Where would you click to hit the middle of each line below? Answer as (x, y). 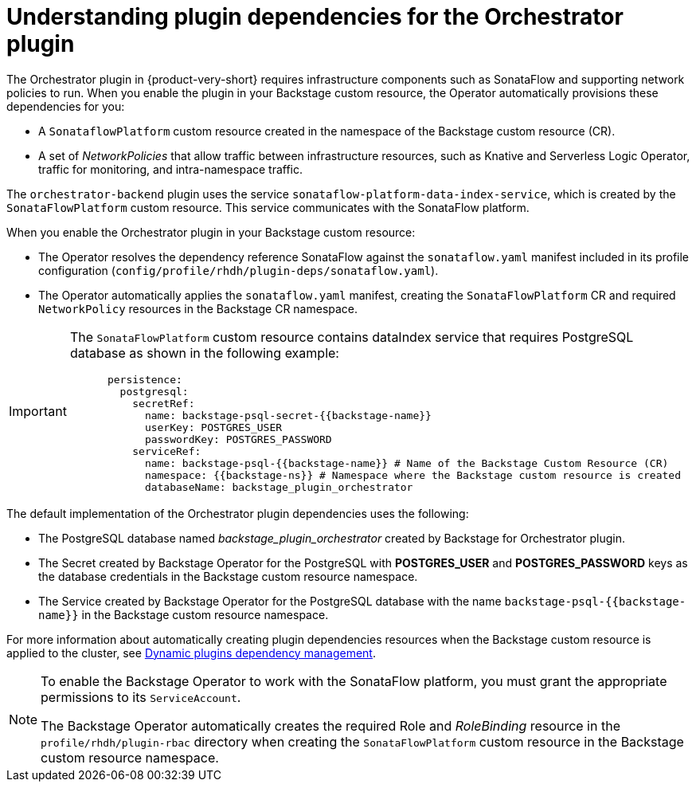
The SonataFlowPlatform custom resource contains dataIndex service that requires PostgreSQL (352, 337)
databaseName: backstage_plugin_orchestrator (279, 487)
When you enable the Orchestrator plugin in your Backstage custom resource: (211, 232)
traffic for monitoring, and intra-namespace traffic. (171, 169)
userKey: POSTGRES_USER (213, 427)
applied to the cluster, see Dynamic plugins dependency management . (191, 653)
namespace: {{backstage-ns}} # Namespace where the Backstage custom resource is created (413, 475)
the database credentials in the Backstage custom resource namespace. (228, 576)
